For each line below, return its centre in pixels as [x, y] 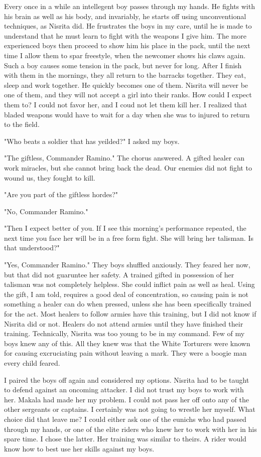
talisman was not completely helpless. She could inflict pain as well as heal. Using [129, 284]
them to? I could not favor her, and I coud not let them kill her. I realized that [126, 104]
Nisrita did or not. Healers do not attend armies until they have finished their [124, 323]
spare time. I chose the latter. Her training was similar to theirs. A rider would [125, 439]
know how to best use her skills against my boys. [79, 448]
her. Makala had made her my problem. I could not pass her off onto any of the [126, 399]
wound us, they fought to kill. [50, 177]
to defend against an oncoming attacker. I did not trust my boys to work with [124, 390]
